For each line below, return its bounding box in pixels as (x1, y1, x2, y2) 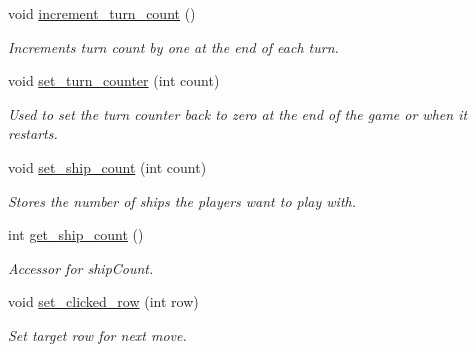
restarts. (8, 123, 58, 144)
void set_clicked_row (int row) (8, 291, 199, 312)
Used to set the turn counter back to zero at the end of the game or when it (8, 103, 468, 124)
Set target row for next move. (8, 324, 187, 345)
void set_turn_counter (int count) (8, 70, 220, 91)
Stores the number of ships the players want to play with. (8, 190, 356, 211)
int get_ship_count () (8, 224, 144, 245)
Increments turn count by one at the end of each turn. (8, 36, 339, 57)
